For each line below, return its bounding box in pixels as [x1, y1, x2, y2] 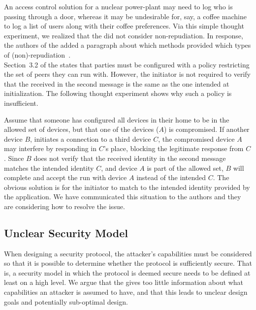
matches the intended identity [4, 162, 94, 173]
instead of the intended [136, 172, 206, 183]
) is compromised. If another [163, 124, 250, 134]
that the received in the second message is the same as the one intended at [4, 78, 229, 89]
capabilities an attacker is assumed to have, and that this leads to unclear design [4, 287, 248, 297]
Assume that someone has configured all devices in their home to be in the [4, 114, 229, 124]
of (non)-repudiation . [4, 49, 71, 60]
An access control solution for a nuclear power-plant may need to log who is [4, 1, 233, 11]
